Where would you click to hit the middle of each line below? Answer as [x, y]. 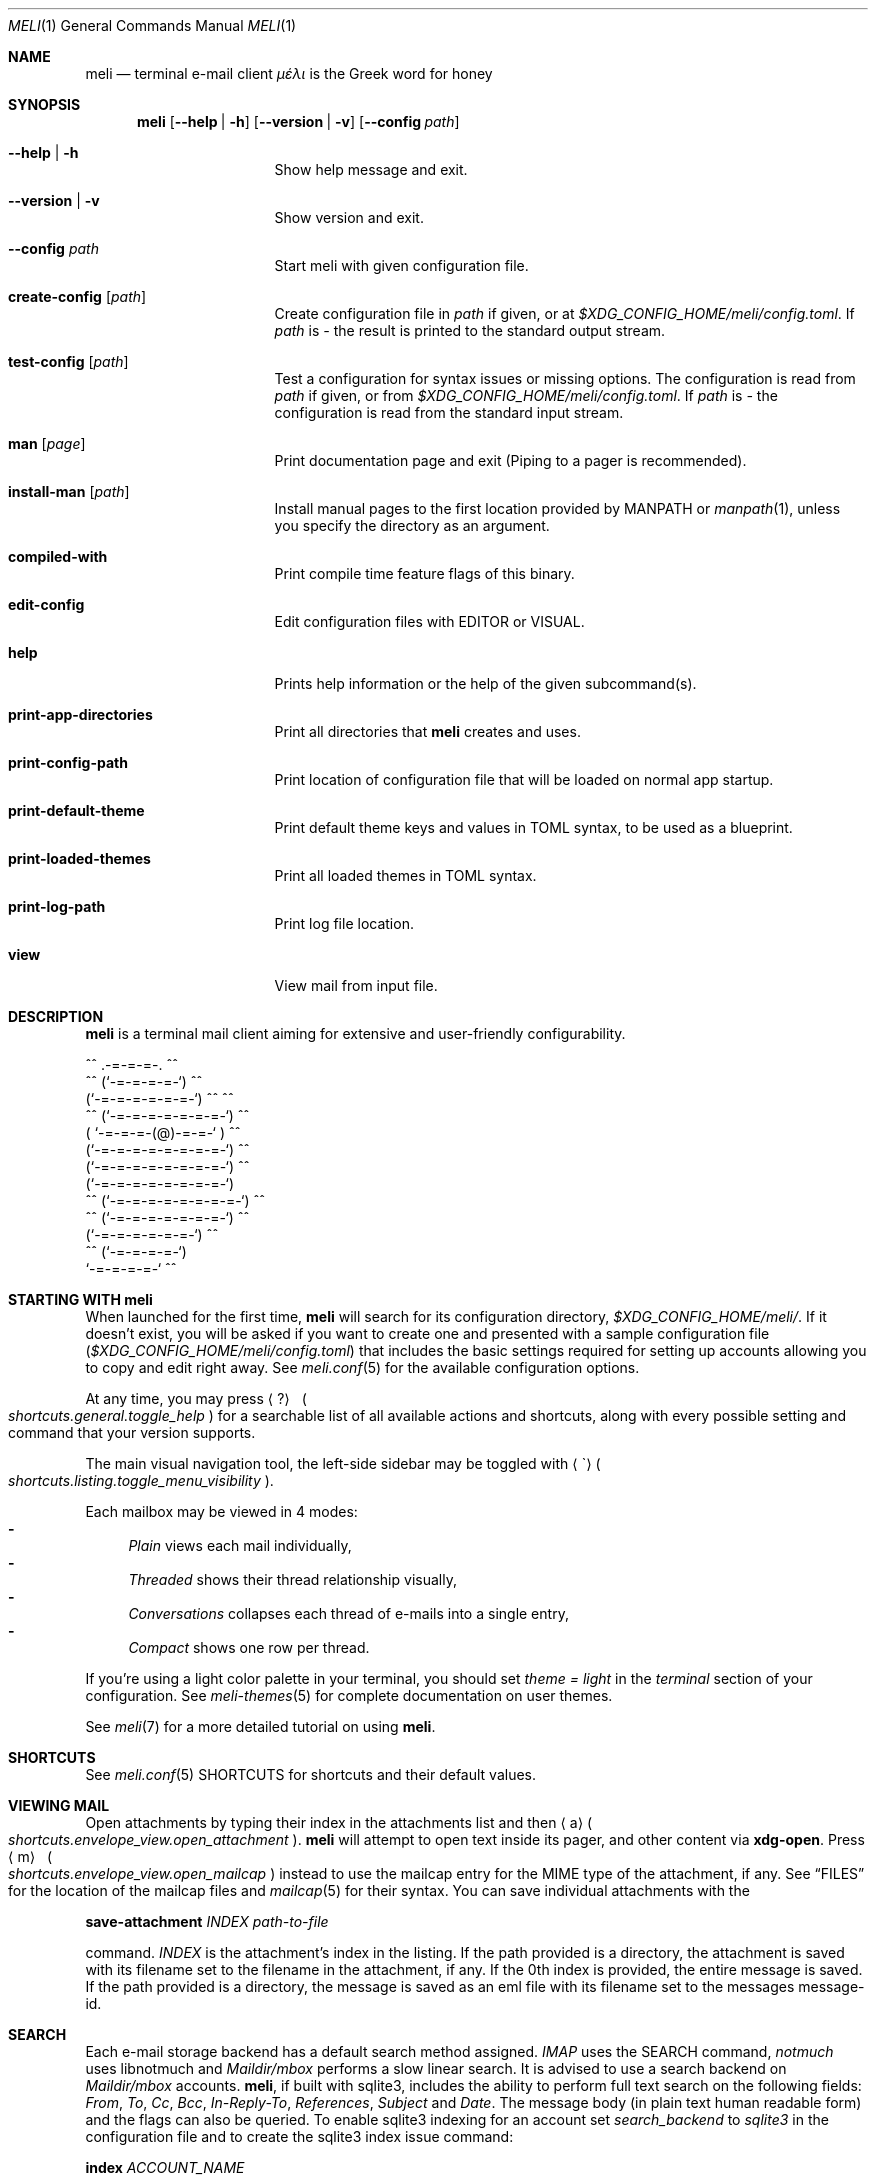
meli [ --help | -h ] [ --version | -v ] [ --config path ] [298, 121]
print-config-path [68, 762]
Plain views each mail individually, [240, 1545]
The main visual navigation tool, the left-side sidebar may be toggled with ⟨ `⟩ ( [343, 1463]
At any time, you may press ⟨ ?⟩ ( [196, 1398]
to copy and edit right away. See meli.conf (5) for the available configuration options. [362, 1367]
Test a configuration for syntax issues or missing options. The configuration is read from [565, 378]
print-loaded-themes [79, 858]
